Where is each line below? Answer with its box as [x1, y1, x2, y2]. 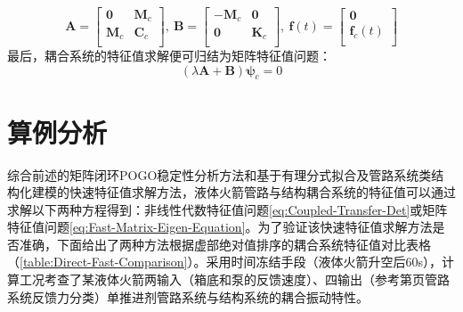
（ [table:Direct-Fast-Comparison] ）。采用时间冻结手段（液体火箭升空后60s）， [7, 252, 442, 271]
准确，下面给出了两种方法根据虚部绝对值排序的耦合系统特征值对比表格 [19, 234, 431, 253]
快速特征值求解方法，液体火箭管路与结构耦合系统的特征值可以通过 [69, 183, 456, 201]
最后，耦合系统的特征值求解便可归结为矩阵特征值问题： [7, 46, 331, 64]
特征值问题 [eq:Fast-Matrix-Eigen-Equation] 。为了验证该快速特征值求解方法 [7, 218, 433, 236]
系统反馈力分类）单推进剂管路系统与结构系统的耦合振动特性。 [7, 287, 369, 306]
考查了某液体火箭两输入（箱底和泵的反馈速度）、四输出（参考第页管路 [44, 270, 450, 289]
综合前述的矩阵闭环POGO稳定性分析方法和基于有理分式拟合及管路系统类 [7, 165, 432, 184]
